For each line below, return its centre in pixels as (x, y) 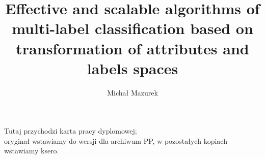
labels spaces (132, 68)
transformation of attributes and (132, 48)
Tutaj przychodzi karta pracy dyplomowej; (71, 131)
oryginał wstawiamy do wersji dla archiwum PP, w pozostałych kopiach (116, 140)
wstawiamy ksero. (32, 151)
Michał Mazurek (132, 92)
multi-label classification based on (132, 28)
